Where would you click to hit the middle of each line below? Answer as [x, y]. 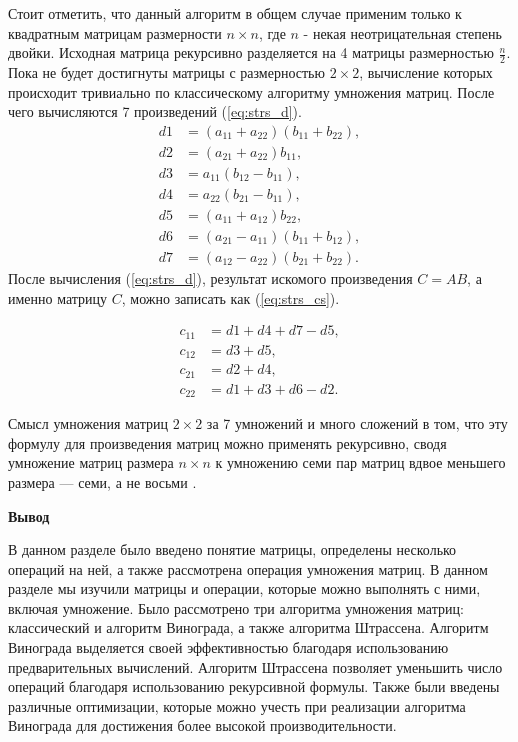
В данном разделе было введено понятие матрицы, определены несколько [232, 549]
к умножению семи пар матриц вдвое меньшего [360, 462]
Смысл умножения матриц [88, 423]
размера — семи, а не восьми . [102, 481]
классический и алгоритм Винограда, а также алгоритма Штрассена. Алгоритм [248, 627]
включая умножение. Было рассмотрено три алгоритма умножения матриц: [236, 607]
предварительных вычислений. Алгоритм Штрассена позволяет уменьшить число [255, 666]
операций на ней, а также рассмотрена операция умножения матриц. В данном [248, 568]
